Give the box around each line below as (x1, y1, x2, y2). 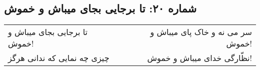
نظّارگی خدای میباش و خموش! (147, 52, 252, 64)
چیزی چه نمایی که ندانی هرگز (8, 52, 109, 64)
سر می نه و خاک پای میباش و (150, 26, 252, 38)
